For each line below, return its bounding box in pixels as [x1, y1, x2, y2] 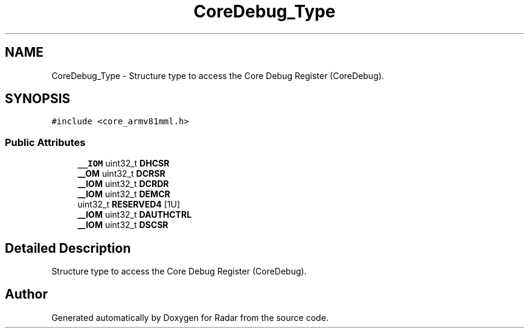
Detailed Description [5, 240, 131, 256]
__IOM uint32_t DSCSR [77, 220, 168, 230]
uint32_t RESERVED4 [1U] [77, 199, 181, 210]
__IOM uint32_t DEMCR [77, 189, 170, 200]
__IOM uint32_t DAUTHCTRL [77, 209, 192, 220]
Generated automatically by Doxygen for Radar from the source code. [51, 312, 329, 323]
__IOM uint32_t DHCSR [77, 158, 170, 169]
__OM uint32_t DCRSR [77, 168, 165, 179]
